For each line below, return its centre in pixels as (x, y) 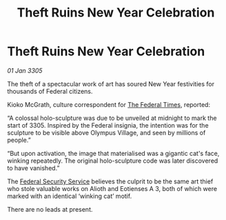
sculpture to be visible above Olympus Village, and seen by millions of (106, 132)
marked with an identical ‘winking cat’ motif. (70, 196)
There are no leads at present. (50, 209)
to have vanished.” (33, 168)
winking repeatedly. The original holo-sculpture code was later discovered (113, 161)
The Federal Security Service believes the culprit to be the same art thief (110, 181)
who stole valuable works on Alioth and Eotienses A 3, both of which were (112, 188)
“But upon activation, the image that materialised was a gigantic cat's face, (113, 153)
